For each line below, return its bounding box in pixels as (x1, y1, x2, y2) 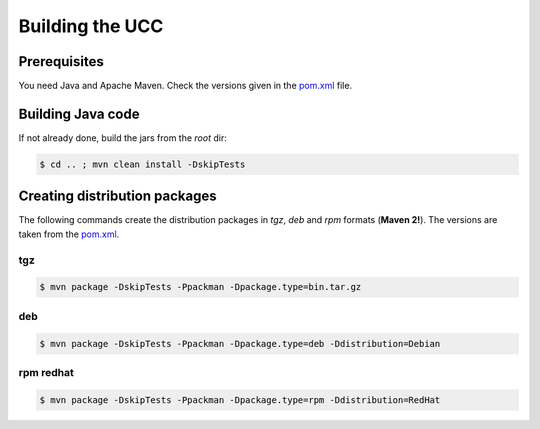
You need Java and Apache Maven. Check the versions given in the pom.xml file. (18, 80, 353, 92)
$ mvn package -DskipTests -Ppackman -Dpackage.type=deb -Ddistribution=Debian (39, 338, 441, 349)
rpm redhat (18, 365, 74, 379)
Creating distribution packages (18, 188, 217, 205)
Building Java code (18, 105, 140, 122)
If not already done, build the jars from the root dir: (18, 131, 227, 144)
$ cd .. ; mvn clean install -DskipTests (39, 158, 246, 170)
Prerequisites (18, 53, 104, 70)
